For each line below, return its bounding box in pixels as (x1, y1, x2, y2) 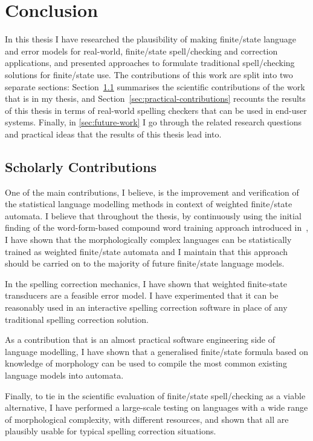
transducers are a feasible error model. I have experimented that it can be (5, 289, 279, 302)
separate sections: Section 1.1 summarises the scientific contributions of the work (5, 80, 305, 93)
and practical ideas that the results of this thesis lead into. (5, 127, 222, 140)
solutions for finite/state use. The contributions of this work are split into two (5, 68, 293, 81)
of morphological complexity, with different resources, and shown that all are (5, 413, 289, 425)
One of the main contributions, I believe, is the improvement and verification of (5, 185, 299, 198)
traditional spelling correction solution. (5, 313, 149, 325)
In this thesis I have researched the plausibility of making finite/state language (5, 33, 296, 45)
